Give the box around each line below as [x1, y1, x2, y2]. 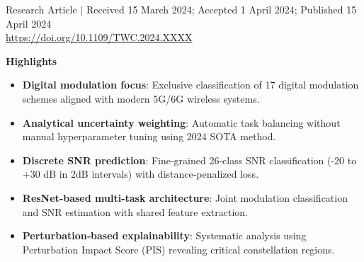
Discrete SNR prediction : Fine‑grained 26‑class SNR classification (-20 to [22, 152, 357, 167]
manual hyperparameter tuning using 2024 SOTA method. [22, 129, 276, 144]
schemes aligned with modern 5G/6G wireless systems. [22, 91, 260, 106]
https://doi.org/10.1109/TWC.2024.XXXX [6, 30, 193, 45]
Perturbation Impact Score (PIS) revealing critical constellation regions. [22, 241, 335, 256]
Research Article [6, 2, 77, 16]
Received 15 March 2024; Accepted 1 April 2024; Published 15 [86, 2, 357, 16]
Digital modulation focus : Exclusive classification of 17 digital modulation [22, 77, 359, 92]
